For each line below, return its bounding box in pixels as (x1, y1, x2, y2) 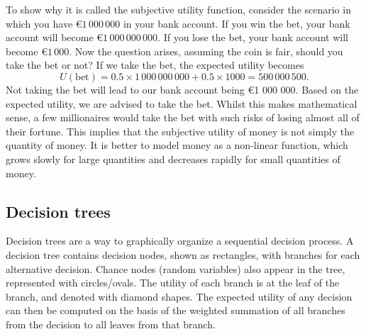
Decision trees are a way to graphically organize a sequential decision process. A (6, 233, 354, 248)
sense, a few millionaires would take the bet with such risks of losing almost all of (6, 110, 360, 125)
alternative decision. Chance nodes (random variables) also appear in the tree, (6, 261, 345, 276)
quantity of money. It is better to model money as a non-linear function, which (6, 138, 348, 152)
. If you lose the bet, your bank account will (157, 30, 348, 45)
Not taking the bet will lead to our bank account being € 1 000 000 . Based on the (6, 82, 359, 96)
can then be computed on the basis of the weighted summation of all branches (6, 303, 345, 318)
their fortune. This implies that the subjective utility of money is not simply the (6, 123, 355, 138)
